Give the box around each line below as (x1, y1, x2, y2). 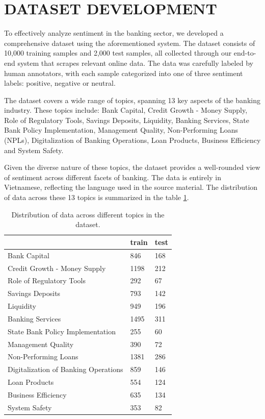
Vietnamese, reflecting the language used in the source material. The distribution (4, 182, 258, 192)
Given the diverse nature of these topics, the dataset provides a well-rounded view (4, 162, 260, 172)
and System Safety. (4, 144, 64, 155)
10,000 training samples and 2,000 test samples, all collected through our (4, 47, 232, 58)
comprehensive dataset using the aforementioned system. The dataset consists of (4, 37, 255, 48)
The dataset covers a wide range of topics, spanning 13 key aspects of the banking (4, 94, 260, 105)
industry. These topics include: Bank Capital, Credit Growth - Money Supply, (4, 105, 248, 115)
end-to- (233, 47, 256, 58)
